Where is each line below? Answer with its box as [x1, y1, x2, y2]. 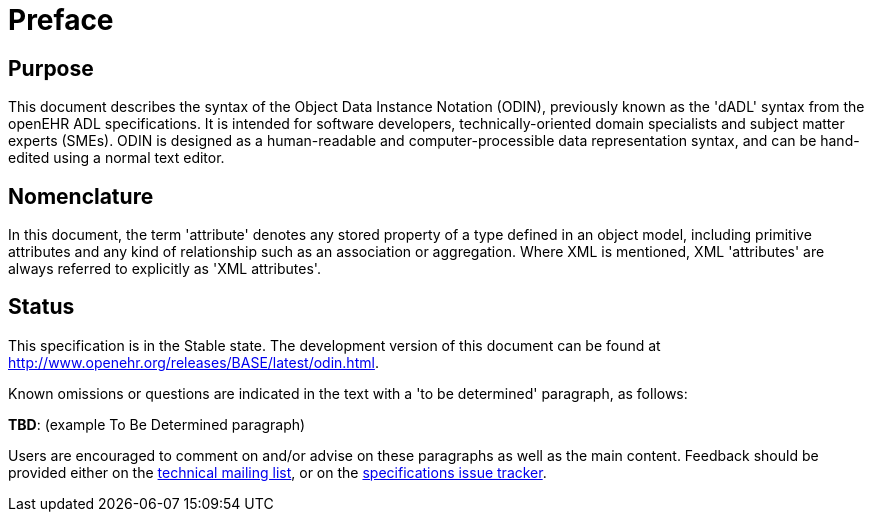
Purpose [8, 55, 94, 81]
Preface [8, 3, 114, 37]
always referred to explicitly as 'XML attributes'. [8, 260, 321, 278]
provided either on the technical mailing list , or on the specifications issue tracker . [8, 463, 547, 481]
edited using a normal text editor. [8, 149, 225, 167]
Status [8, 294, 75, 320]
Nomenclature [8, 183, 154, 209]
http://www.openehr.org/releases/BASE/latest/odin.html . [8, 353, 379, 371]
